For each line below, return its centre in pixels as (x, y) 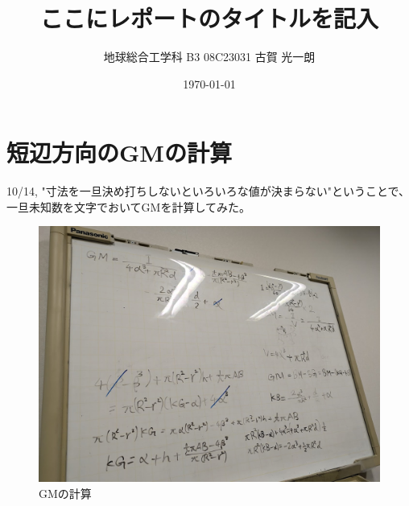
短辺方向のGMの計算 (119, 152)
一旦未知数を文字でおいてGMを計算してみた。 (128, 206)
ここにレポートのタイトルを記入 (209, 18)
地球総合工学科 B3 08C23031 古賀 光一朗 (209, 57)
